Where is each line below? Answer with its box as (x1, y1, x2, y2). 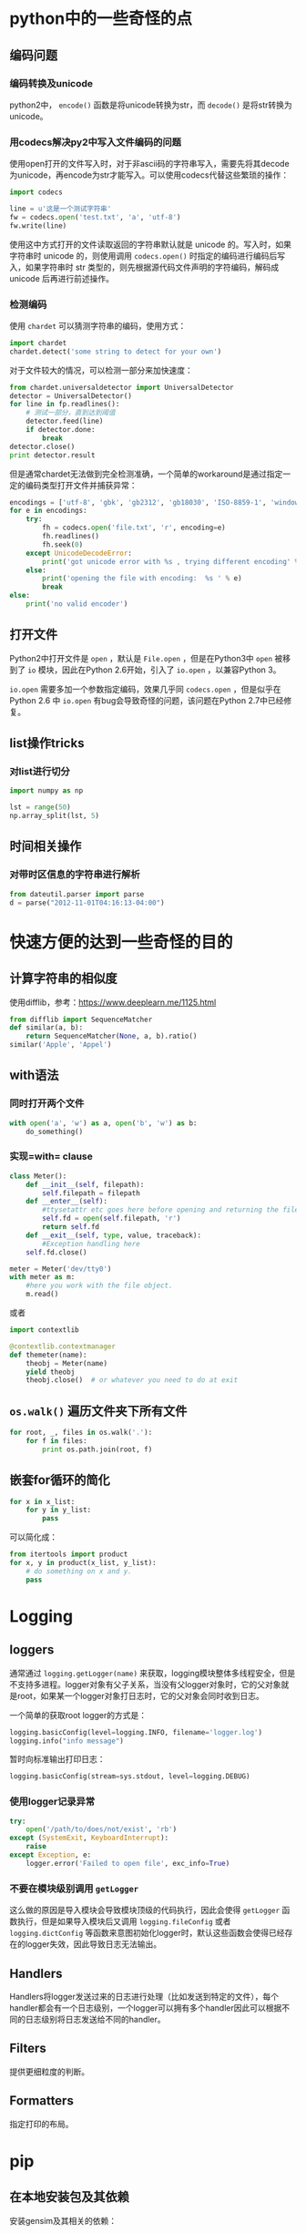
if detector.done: (25, 425, 96, 435)
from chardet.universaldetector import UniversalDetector (9, 383, 234, 392)
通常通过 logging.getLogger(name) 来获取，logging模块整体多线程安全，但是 (9, 1667, 296, 1678)
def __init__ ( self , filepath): (25, 1180, 145, 1189)
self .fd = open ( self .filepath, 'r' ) (42, 1214, 181, 1224)
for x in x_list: (9, 1497, 76, 1506)
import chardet (9, 338, 67, 347)
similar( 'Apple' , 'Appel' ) (9, 1040, 112, 1050)
